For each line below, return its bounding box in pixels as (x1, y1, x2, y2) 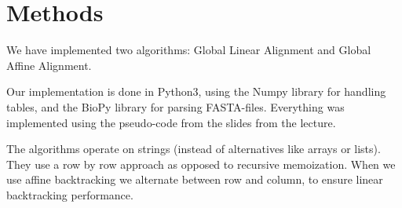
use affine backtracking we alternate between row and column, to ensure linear (6, 171, 383, 188)
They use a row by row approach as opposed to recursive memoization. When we (6, 155, 396, 172)
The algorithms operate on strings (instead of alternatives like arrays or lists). (6, 140, 381, 157)
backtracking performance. (6, 186, 133, 203)
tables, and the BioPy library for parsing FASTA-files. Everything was (6, 98, 345, 115)
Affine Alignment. (6, 57, 92, 73)
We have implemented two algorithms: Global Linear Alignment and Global (6, 42, 371, 58)
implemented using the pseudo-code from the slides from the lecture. (6, 114, 336, 130)
